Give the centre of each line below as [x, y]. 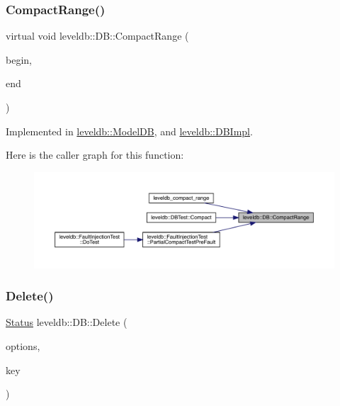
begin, [19, 59]
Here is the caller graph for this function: [95, 155]
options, [23, 346]
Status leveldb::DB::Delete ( [67, 322]
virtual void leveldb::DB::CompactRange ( [97, 36]
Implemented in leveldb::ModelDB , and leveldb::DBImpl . [129, 131]
